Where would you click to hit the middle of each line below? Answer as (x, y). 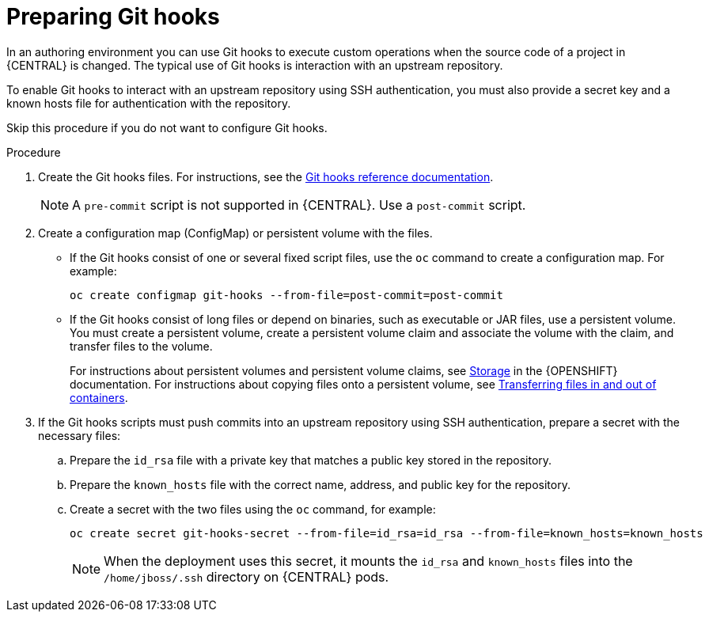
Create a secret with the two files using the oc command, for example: (253, 509)
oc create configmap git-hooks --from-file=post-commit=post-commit (286, 295)
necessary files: (80, 435)
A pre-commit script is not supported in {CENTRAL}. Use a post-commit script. (299, 205)
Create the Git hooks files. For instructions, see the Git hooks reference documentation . (266, 176)
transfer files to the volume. (141, 346)
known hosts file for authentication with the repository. (149, 103)
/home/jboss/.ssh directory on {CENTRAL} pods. (246, 576)
